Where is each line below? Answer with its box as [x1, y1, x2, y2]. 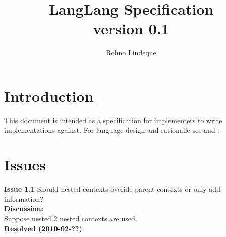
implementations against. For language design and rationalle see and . [4, 125, 220, 135]
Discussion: [4, 203, 43, 214]
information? [4, 193, 43, 204]
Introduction [4, 85, 94, 106]
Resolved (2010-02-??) [4, 223, 82, 233]
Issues [4, 154, 46, 175]
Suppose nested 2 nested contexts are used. [4, 213, 137, 223]
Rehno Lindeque [106, 47, 156, 58]
